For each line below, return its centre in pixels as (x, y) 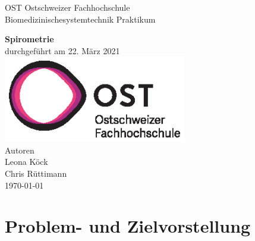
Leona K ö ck (26, 162)
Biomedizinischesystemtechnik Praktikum (80, 19)
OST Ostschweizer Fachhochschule (67, 7)
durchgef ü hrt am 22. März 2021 (62, 50)
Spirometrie (29, 39)
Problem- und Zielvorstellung (128, 226)
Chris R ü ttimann (36, 173)
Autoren (20, 150)
